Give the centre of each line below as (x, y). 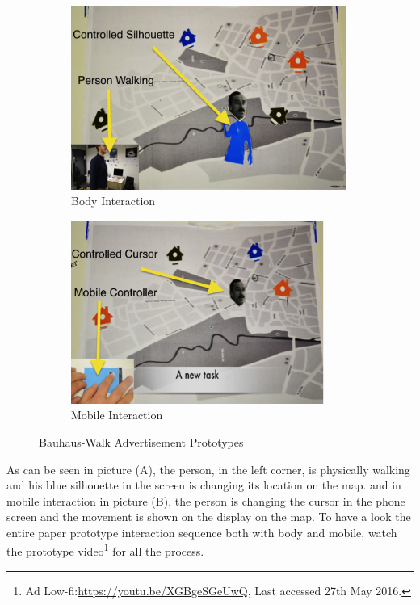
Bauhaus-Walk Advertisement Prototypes (141, 441)
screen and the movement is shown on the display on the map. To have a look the (209, 517)
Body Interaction (113, 201)
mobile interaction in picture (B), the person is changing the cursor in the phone (206, 500)
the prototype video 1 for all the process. (105, 550)
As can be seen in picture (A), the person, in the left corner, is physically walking (208, 469)
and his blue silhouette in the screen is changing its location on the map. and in (204, 485)
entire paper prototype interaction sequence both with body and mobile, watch (202, 532)
